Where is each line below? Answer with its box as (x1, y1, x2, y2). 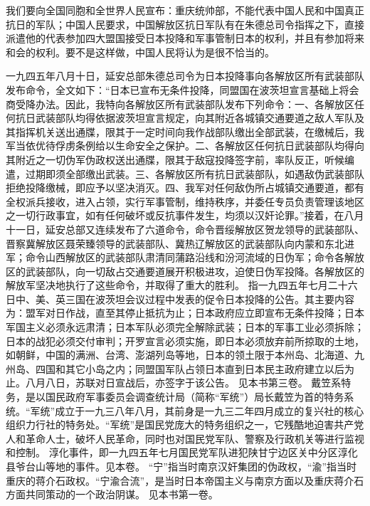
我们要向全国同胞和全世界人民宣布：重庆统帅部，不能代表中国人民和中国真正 (6, 3, 364, 17)
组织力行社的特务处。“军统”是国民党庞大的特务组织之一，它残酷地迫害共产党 (6, 417, 364, 432)
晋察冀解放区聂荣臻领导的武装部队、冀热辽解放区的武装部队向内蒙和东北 (6, 236, 344, 251)
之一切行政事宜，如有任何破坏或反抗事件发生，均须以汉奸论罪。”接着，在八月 (6, 208, 364, 223)
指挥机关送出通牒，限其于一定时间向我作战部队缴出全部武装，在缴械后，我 (15, 124, 364, 139)
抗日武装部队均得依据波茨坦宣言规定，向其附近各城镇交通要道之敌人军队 (15, 110, 354, 125)
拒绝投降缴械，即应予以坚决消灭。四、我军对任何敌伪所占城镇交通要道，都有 (6, 180, 364, 195)
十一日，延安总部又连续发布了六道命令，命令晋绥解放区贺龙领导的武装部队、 (6, 221, 364, 236)
